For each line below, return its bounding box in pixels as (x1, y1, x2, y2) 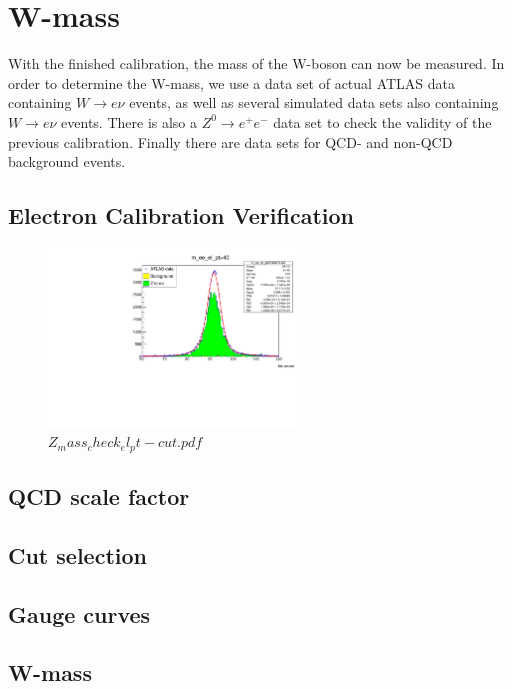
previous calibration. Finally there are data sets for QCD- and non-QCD (8, 131, 453, 152)
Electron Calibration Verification (8, 200, 354, 231)
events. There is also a (61, 111, 198, 132)
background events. (8, 151, 126, 172)
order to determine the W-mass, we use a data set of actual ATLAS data (8, 72, 456, 93)
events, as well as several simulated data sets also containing (129, 92, 499, 113)
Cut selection (8, 539, 147, 570)
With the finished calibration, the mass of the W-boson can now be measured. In (8, 53, 505, 74)
